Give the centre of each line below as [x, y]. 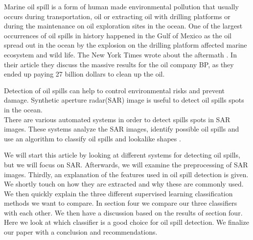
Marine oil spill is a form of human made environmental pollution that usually [121, 6]
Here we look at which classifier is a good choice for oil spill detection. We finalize [126, 222]
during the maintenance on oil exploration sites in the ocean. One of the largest [123, 26]
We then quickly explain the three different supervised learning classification [118, 193]
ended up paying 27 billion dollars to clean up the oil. [84, 74]
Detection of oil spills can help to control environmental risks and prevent [114, 90]
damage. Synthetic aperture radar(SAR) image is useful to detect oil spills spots [124, 100]
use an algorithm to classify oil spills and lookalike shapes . [92, 138]
